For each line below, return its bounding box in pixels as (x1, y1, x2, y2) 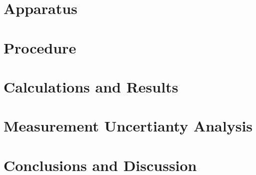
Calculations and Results (3, 76, 178, 96)
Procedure (3, 37, 76, 57)
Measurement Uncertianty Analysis (3, 115, 253, 136)
